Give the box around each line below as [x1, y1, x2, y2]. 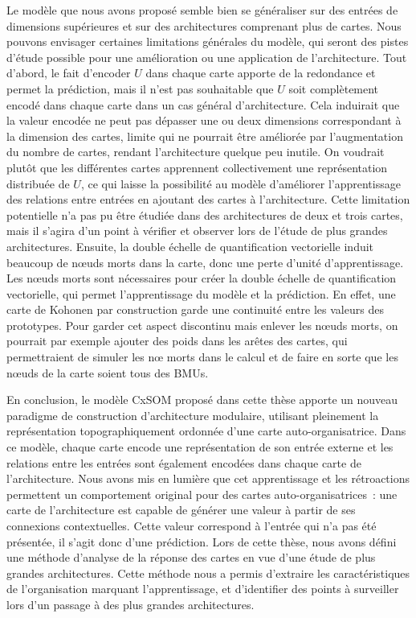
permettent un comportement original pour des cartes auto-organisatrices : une [6, 485, 398, 502]
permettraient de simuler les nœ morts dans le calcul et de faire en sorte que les [6, 348, 398, 365]
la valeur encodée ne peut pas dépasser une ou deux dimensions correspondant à [6, 112, 402, 129]
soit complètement [288, 80, 379, 97]
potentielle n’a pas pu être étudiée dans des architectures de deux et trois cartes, [6, 206, 403, 223]
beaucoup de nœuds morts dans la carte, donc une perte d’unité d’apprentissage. [6, 253, 404, 270]
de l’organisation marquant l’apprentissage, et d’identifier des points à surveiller [6, 580, 399, 597]
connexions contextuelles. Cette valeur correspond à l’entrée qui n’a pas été [6, 517, 377, 534]
